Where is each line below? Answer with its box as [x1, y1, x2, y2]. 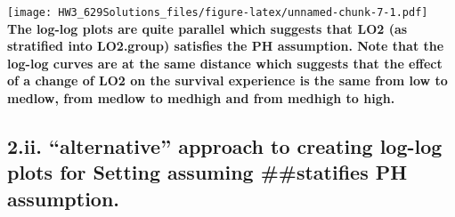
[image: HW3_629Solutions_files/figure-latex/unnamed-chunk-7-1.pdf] [7, 6, 428, 19]
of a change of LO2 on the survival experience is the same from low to [7, 71, 448, 90]
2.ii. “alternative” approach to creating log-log [7, 133, 443, 160]
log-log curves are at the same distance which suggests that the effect [7, 53, 443, 72]
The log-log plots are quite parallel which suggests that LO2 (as [7, 19, 408, 37]
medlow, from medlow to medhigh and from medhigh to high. [7, 89, 395, 108]
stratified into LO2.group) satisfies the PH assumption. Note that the [7, 36, 444, 55]
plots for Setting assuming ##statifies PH [7, 158, 408, 186]
